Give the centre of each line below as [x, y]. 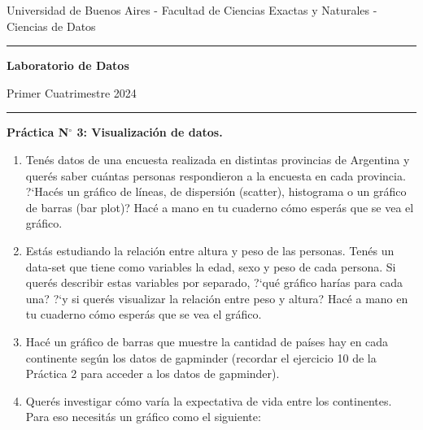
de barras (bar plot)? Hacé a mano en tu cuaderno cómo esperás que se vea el [220, 207]
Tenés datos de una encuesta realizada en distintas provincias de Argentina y [218, 159]
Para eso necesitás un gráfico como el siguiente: [143, 417]
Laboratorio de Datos [68, 65]
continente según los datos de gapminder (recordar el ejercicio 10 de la [201, 357]
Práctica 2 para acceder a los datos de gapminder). [153, 374]
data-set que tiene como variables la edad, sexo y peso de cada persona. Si [211, 266]
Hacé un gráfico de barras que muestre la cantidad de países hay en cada [207, 341]
